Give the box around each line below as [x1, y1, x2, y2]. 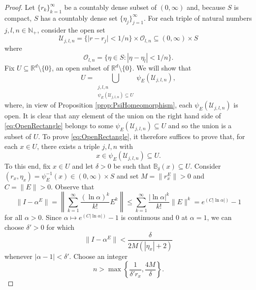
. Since [41, 212, 62, 222]
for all [4, 212, 23, 222]
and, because [187, 2, 225, 12]
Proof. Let [4, 2, 35, 12]
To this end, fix [4, 161, 51, 171]
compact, [4, 12, 32, 23]
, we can [207, 212, 232, 222]
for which [46, 222, 75, 232]
